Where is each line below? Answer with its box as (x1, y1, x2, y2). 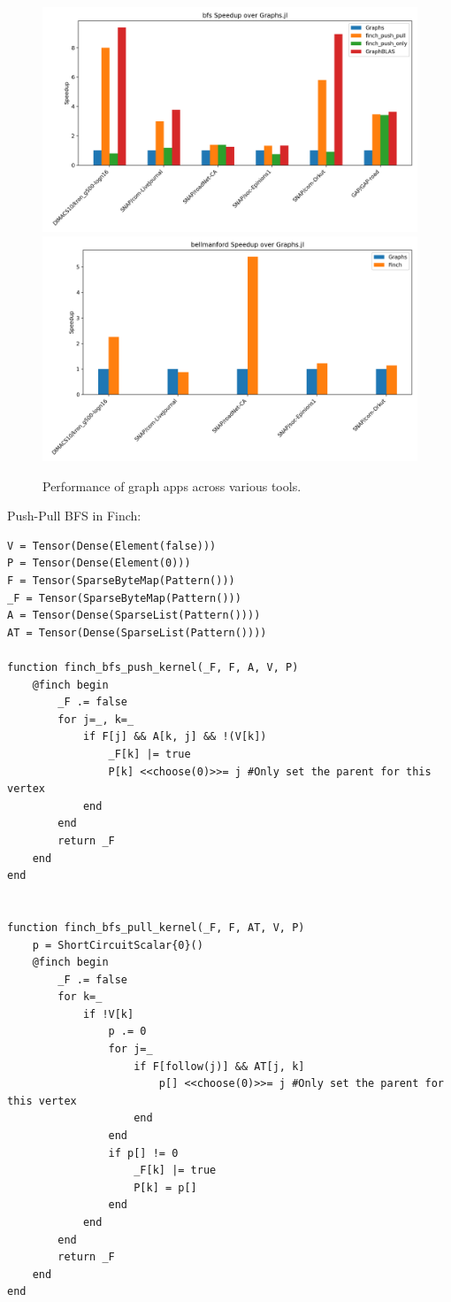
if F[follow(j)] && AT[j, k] (134, 1059, 305, 1073)
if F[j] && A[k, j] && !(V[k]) (82, 730, 267, 743)
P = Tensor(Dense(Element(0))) (7, 557, 191, 570)
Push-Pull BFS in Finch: (7, 506, 141, 525)
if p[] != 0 (108, 1146, 179, 1159)
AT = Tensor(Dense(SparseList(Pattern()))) (7, 626, 267, 639)
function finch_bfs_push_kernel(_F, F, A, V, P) (7, 661, 299, 674)
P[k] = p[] (134, 1181, 197, 1194)
